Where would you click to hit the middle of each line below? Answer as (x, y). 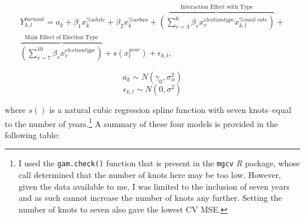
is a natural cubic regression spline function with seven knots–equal (170, 109)
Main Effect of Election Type (62, 38)
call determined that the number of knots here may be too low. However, (150, 175)
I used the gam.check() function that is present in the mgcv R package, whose (159, 163)
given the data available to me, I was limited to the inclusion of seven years (154, 186)
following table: (32, 134)
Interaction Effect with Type (217, 7)
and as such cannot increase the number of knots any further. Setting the (150, 198)
